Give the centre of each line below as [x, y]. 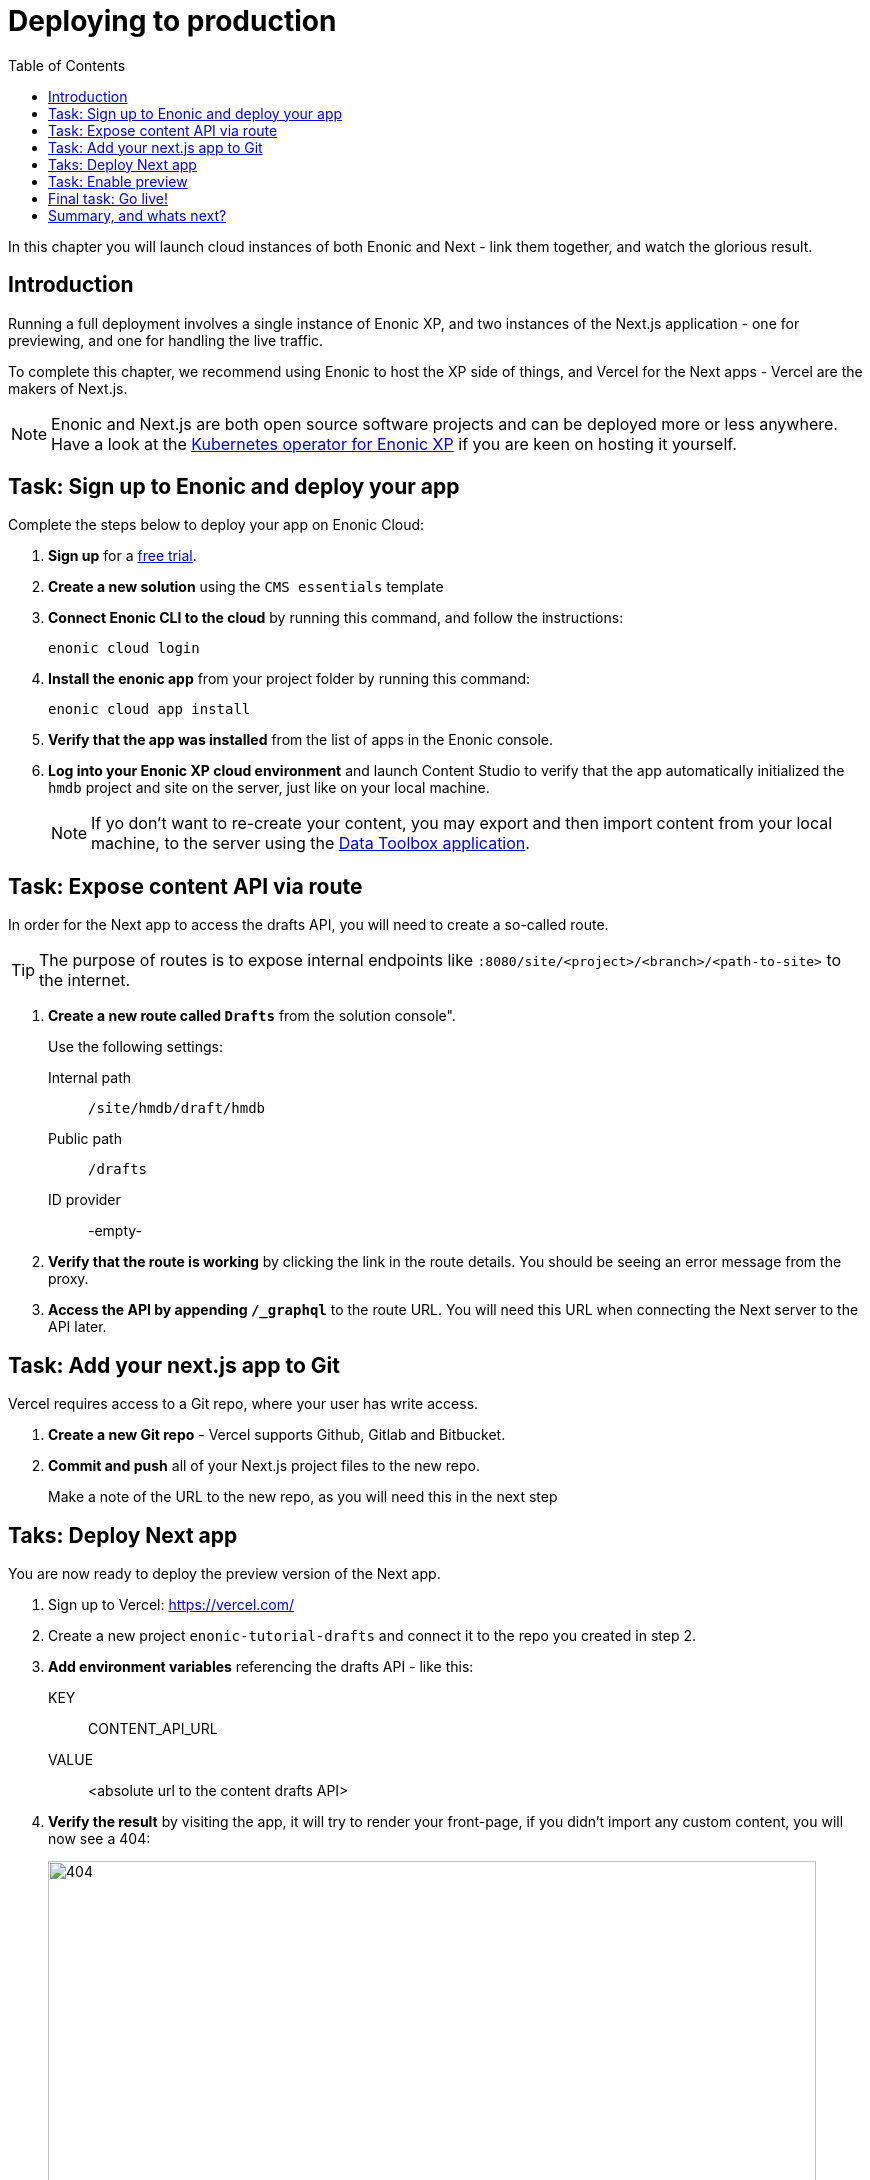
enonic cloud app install [149, 709]
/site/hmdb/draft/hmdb [177, 1108]
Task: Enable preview [118, 181]
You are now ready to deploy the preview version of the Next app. [224, 1573]
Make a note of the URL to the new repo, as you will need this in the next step [303, 1497]
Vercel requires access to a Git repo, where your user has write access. [243, 1404]
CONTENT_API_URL [153, 1728]
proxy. [68, 1279]
